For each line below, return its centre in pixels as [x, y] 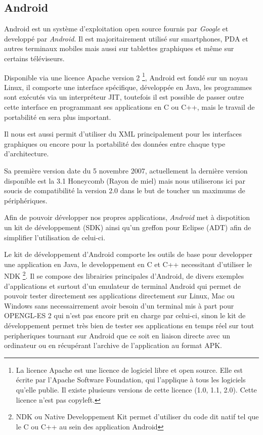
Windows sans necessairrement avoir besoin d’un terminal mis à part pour [119, 305]
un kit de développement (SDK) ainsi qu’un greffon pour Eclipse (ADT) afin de [128, 227]
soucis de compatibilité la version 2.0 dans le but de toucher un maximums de [125, 190]
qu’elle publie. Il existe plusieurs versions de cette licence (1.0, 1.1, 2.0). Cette [136, 389]
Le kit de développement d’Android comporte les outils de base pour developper [128, 254]
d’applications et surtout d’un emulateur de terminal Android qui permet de [122, 286]
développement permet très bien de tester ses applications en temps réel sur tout [129, 325]
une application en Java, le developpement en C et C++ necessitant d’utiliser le [128, 264]
